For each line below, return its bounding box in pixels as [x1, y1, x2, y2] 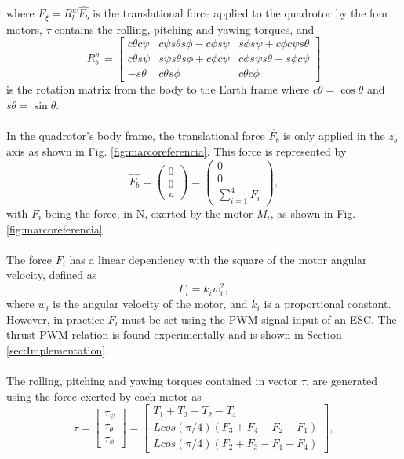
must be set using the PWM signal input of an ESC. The [122, 310, 397, 327]
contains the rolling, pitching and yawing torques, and [54, 20, 315, 37]
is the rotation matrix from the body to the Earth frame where [6, 81, 310, 97]
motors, [6, 20, 43, 37]
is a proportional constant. [264, 296, 391, 312]
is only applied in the [283, 127, 385, 144]
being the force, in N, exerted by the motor [45, 205, 253, 222]
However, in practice [6, 310, 104, 327]
